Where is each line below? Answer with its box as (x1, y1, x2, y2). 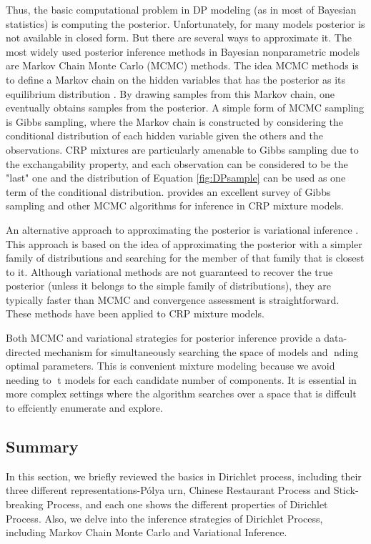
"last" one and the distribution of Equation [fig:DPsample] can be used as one (6, 170, 346, 185)
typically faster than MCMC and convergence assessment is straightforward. (6, 292, 340, 307)
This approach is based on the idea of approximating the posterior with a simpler (6, 236, 362, 251)
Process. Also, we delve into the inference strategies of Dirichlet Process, (6, 510, 323, 525)
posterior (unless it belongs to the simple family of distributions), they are (6, 278, 331, 293)
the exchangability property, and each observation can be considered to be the (6, 156, 348, 171)
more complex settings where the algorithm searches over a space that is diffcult (6, 386, 357, 401)
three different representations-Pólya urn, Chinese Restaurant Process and (6, 483, 330, 498)
